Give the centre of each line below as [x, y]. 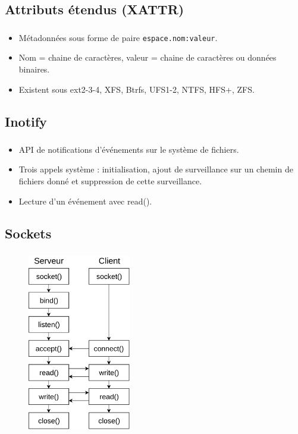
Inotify [26, 121]
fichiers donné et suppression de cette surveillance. [110, 181]
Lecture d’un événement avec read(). [85, 201]
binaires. [34, 69]
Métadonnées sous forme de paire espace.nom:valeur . [118, 37]
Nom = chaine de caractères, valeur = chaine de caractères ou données [148, 57]
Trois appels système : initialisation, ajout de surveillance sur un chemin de [156, 169]
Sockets [28, 233]
